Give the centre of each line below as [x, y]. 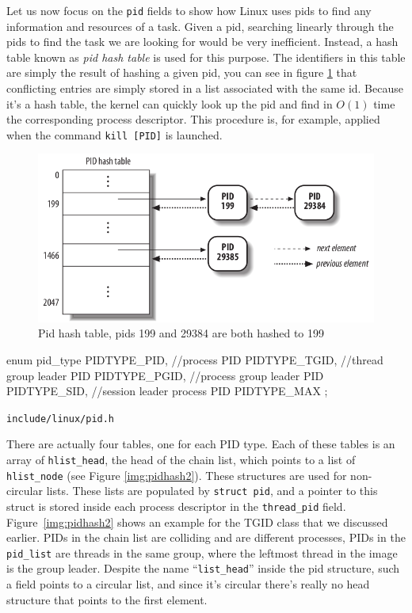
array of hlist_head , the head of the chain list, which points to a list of [181, 459]
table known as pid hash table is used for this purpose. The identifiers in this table [206, 57]
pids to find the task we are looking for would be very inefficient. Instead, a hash [202, 42]
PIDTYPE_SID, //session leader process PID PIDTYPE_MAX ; [167, 391]
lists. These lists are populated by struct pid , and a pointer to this [212, 491]
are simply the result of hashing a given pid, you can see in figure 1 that [182, 72]
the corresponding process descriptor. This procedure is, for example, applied [193, 119]
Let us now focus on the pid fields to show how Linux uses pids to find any [189, 10]
